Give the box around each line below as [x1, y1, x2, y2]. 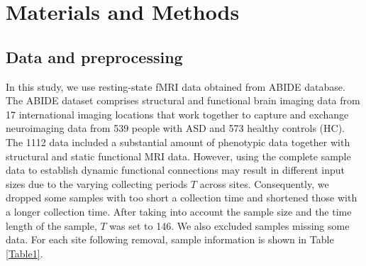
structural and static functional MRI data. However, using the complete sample [6, 148, 351, 163]
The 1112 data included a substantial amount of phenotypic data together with [6, 134, 350, 149]
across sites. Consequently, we [199, 176, 329, 191]
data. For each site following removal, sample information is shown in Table [6, 232, 334, 247]
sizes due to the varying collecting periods [6, 176, 188, 191]
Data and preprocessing [6, 45, 183, 67]
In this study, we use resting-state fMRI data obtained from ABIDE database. [6, 79, 345, 94]
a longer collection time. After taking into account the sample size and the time [6, 204, 352, 218]
